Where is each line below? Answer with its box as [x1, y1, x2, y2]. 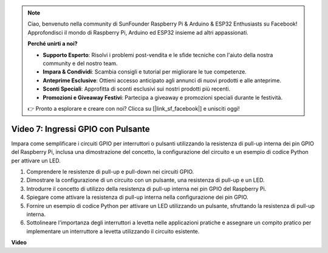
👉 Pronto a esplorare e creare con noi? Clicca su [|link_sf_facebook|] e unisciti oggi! [27, 105, 240, 112]
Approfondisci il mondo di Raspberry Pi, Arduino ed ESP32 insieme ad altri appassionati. [27, 29, 248, 36]
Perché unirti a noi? [27, 40, 78, 47]
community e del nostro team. [43, 60, 118, 67]
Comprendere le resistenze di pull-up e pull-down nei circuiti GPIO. [26, 168, 194, 175]
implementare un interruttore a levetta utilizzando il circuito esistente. [26, 227, 200, 235]
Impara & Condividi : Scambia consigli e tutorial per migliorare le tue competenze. [43, 68, 247, 75]
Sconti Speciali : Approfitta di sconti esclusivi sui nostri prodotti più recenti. [43, 85, 231, 92]
